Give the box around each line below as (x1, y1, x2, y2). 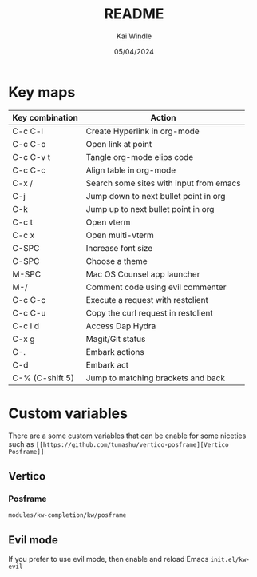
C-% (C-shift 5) (12, 372, 74, 384)
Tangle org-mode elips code (85, 151, 194, 162)
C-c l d (12, 320, 40, 332)
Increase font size (85, 242, 153, 253)
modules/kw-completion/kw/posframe (8, 511, 127, 519)
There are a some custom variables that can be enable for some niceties (8, 431, 247, 440)
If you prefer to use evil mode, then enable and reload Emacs (8, 555, 209, 564)
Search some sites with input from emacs (85, 177, 241, 189)
